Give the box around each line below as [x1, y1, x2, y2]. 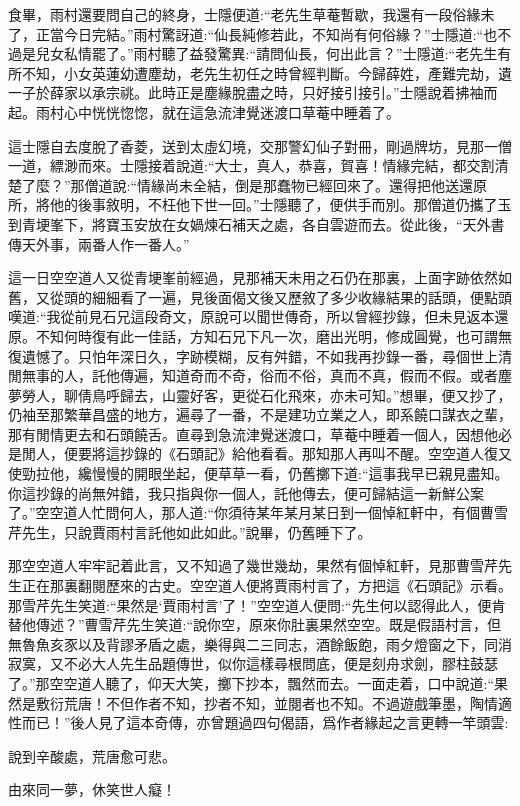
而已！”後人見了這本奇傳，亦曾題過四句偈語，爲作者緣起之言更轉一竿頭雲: [21, 712, 509, 733]
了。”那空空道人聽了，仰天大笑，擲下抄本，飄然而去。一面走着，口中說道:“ [8, 673, 495, 693]
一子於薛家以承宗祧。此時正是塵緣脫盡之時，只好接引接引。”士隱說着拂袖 [8, 82, 484, 103]
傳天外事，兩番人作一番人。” [8, 233, 190, 254]
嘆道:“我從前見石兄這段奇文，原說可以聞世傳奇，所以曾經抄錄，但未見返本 [8, 306, 495, 327]
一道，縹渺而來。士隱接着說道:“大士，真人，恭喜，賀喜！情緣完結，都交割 [8, 155, 495, 176]
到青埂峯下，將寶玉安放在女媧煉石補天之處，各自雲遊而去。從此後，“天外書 [8, 213, 505, 234]
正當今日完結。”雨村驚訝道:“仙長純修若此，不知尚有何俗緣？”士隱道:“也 [35, 23, 498, 44]
